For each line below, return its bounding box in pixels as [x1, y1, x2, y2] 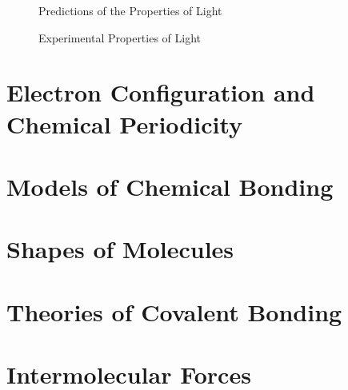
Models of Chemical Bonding [6, 169, 334, 202]
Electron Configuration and [6, 76, 315, 109]
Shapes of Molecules [6, 233, 234, 265]
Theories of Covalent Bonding [6, 295, 342, 328]
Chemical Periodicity [6, 107, 243, 140]
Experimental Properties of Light [38, 29, 202, 46]
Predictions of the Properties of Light [38, 2, 222, 18]
